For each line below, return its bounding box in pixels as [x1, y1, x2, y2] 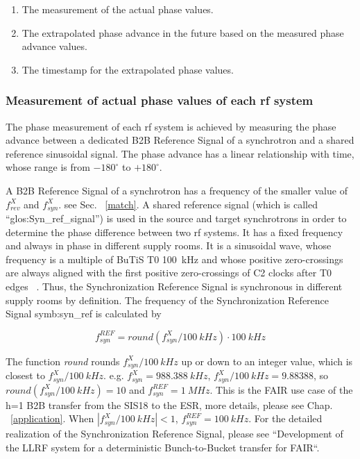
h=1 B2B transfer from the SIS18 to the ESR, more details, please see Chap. [6, 397, 333, 412]
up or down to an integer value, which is [181, 353, 353, 368]
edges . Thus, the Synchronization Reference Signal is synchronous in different [6, 278, 343, 293]
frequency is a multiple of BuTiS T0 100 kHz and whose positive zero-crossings [6, 251, 343, 266]
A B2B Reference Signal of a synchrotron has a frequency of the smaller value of [6, 183, 348, 197]
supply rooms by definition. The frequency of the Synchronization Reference [6, 292, 329, 307]
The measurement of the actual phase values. [22, 2, 214, 16]
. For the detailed [248, 411, 323, 426]
